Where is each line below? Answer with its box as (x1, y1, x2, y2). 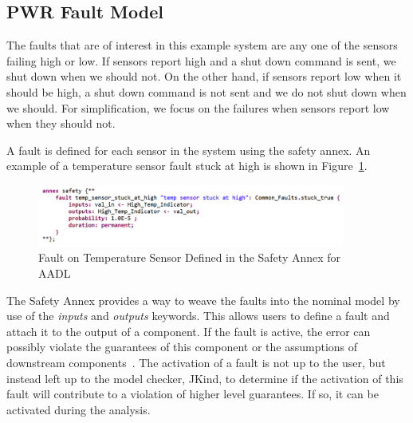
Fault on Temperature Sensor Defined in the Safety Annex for (38, 249, 341, 266)
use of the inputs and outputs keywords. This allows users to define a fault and (6, 307, 390, 324)
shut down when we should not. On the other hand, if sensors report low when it (6, 68, 402, 85)
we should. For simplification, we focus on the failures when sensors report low (6, 99, 390, 116)
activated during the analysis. (6, 401, 151, 417)
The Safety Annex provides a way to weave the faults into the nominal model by (6, 291, 400, 308)
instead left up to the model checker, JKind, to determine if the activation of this (6, 370, 403, 386)
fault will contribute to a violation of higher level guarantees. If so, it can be (6, 385, 379, 402)
